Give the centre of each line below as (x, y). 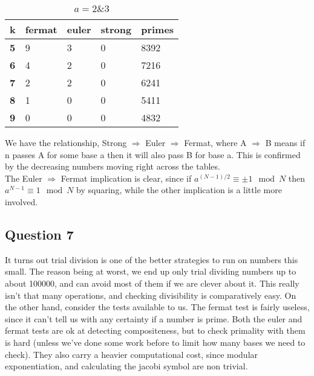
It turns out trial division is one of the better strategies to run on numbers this (152, 259)
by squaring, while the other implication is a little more (179, 190)
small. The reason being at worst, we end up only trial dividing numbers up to (151, 271)
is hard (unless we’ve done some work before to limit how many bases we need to (155, 342)
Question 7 (39, 234)
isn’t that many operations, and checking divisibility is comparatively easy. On (151, 295)
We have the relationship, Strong (66, 142)
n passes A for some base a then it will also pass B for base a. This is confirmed (153, 154)
